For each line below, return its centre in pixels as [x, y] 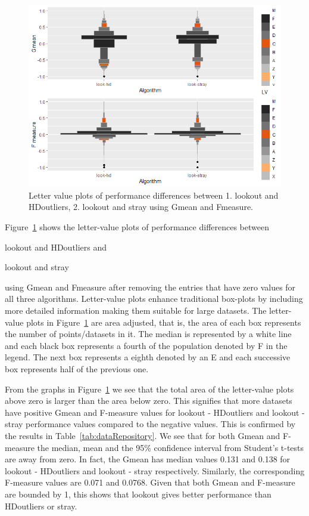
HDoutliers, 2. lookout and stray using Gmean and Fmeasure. [141, 207]
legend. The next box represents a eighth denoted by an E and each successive [148, 357]
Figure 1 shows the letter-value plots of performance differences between [137, 227]
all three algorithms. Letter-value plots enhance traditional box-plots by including [154, 299]
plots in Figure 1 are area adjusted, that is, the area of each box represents [164, 322]
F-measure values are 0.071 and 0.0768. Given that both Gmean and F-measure [150, 482]
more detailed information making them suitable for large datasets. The [136, 310]
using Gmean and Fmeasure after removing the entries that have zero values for [150, 287]
